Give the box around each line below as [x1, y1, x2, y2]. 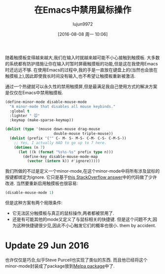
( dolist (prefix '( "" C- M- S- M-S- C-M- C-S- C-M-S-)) [9, 136, 127, 141]
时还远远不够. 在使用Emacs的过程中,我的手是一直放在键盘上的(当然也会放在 [5, 67, 158, 73]
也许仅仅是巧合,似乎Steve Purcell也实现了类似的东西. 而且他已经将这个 [5, 257, 148, 263]
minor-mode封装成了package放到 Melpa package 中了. [5, 263, 115, 269]
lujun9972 [72, 21, 93, 27]
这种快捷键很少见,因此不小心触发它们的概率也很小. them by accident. [16, 222, 156, 229]
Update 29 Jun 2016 [5, 240, 90, 251]
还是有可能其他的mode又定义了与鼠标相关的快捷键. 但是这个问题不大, [12, 216, 153, 222]
